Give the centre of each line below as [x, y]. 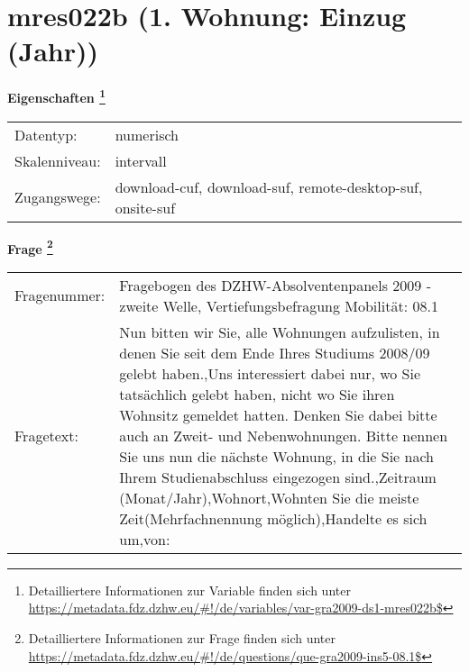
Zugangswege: [58, 197]
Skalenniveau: [58, 160]
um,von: [145, 539]
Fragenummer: [60, 295]
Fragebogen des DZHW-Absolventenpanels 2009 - [275, 285]
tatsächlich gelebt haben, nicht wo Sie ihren [257, 394]
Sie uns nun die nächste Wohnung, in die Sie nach [276, 456]
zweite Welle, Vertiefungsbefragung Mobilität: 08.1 [279, 305]
